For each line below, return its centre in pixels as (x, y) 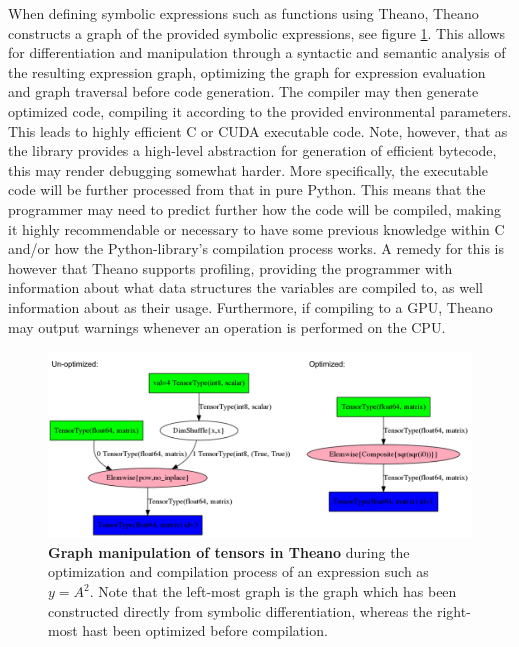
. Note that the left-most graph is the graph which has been (273, 591)
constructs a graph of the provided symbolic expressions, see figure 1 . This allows (257, 32)
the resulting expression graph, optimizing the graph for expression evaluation (247, 71)
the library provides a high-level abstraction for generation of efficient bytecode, (252, 150)
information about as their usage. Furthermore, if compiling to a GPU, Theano (250, 306)
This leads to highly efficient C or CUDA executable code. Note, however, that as (258, 130)
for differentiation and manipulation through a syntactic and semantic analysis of (257, 52)
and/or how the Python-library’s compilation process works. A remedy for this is (256, 248)
